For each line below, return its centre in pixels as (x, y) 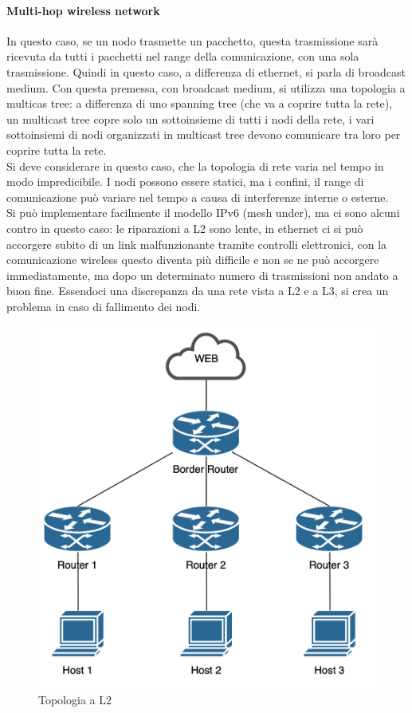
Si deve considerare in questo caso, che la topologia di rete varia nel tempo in (195, 165)
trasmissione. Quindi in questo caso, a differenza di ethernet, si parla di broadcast (206, 71)
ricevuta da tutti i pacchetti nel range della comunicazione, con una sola (183, 56)
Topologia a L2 (75, 699)
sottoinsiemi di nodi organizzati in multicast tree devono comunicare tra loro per (204, 134)
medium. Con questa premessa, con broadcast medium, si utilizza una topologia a (206, 87)
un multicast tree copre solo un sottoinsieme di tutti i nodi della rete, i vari (190, 118)
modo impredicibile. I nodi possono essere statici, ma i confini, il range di (185, 181)
